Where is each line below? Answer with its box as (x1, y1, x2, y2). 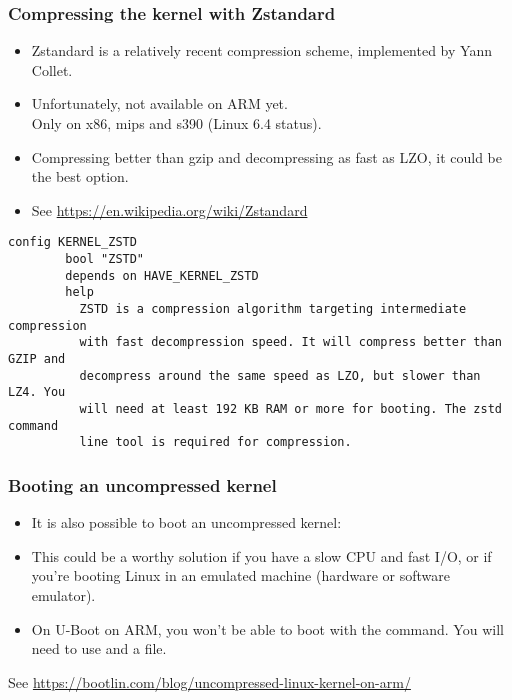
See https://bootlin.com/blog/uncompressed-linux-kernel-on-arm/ (8, 671, 411, 692)
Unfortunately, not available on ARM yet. (31, 93, 288, 114)
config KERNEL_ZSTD (8, 235, 137, 250)
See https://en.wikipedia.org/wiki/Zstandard (31, 199, 308, 220)
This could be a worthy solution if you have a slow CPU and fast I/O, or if (31, 545, 492, 566)
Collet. (31, 59, 73, 80)
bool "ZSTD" (65, 252, 145, 267)
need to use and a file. (31, 638, 167, 659)
